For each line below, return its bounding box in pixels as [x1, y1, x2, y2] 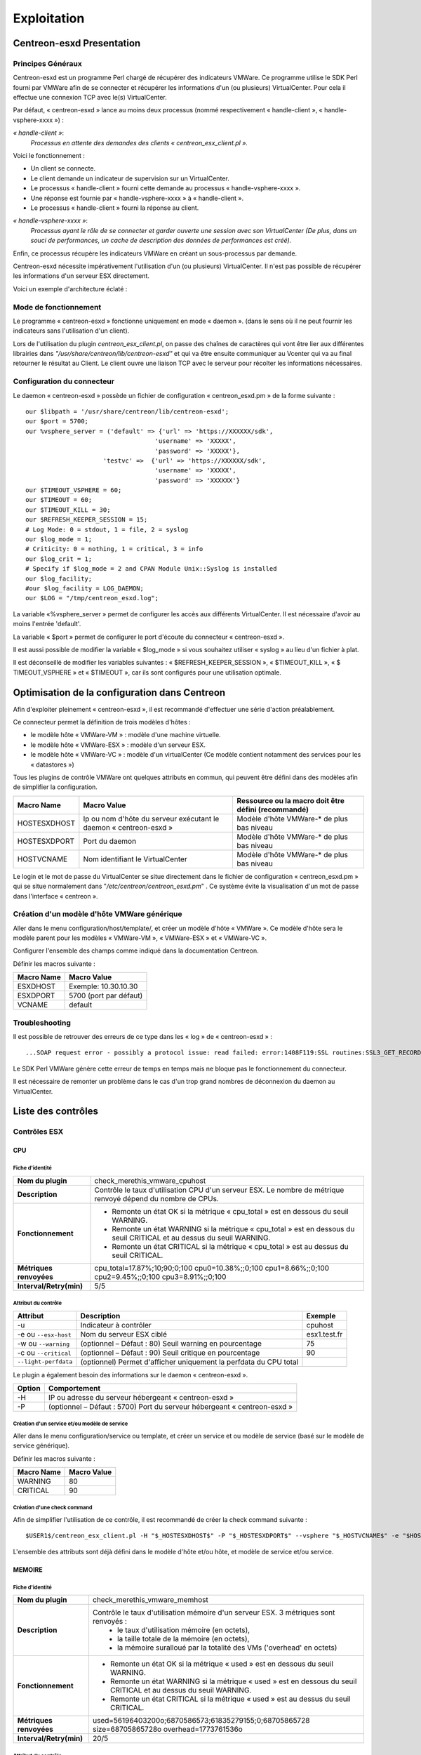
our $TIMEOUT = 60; [25, 496, 93, 504]
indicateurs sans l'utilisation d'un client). [13, 326, 130, 335]
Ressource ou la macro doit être [236, 795, 345, 805]
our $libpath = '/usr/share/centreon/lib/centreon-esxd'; [25, 407, 229, 416]
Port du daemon [83, 836, 137, 846]
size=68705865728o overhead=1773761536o [92, 1724, 243, 1734]
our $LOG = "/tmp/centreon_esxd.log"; [25, 594, 159, 602]
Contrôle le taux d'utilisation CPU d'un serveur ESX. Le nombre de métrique [94, 1185, 345, 1195]
